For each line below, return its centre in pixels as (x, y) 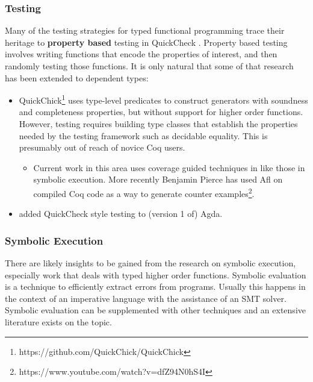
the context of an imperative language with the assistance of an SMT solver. (146, 298)
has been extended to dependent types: (77, 77)
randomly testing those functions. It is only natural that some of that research (149, 66)
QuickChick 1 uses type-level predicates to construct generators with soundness (163, 99)
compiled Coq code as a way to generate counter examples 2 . (144, 193)
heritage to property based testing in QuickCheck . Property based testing (146, 42)
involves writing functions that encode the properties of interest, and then (141, 54)
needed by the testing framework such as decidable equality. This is (143, 135)
